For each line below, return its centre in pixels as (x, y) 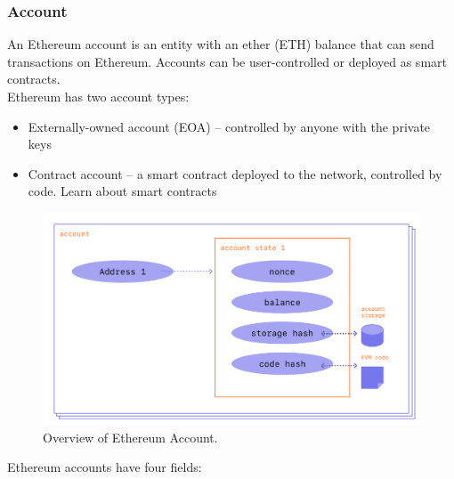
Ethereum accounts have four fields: (105, 467)
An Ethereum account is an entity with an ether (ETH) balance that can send (221, 44)
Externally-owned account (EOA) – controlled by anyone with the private (229, 126)
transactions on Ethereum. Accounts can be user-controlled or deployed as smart (227, 61)
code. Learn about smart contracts (122, 191)
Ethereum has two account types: (98, 96)
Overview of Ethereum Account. (130, 437)
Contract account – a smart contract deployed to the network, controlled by (235, 173)
